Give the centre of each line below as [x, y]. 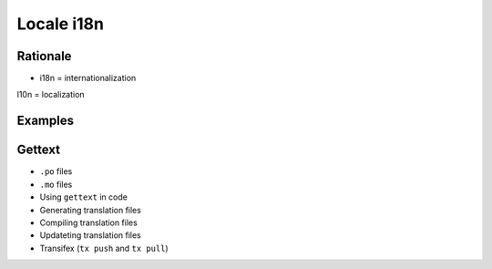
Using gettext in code [83, 197]
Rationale [44, 56]
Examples [46, 121]
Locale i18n [61, 24]
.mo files [56, 184]
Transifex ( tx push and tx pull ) [104, 248]
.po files [56, 171]
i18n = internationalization [88, 78]
